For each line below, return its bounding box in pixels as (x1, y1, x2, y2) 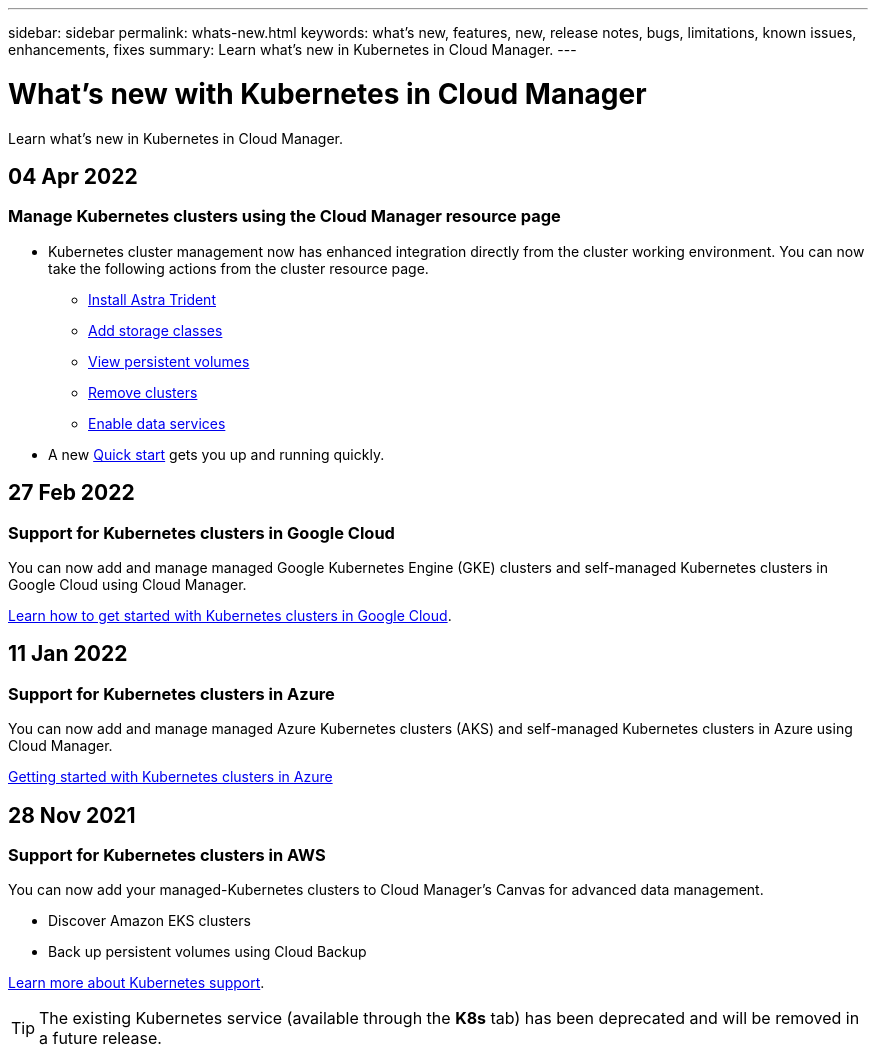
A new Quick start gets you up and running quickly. (48, 445, 385, 463)
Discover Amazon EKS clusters (48, 912, 251, 930)
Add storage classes (88, 321, 223, 339)
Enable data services (88, 414, 226, 432)
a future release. (39, 1028, 162, 1049)
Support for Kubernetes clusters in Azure (8, 683, 335, 704)
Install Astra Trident (88, 290, 216, 308)
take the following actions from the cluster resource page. (48, 259, 429, 277)
